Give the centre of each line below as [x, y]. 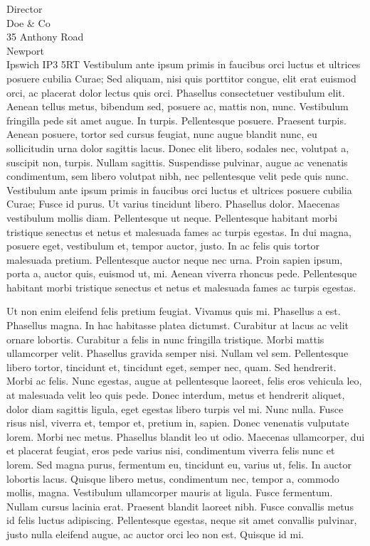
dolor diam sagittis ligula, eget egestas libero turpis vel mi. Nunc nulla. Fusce [175, 408]
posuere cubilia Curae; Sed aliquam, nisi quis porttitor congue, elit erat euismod [181, 78]
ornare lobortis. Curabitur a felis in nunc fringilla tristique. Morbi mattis [165, 339]
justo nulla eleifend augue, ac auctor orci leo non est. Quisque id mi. [155, 534]
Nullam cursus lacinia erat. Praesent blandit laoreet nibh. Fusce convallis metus [180, 506]
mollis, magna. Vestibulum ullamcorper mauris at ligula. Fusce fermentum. [170, 492]
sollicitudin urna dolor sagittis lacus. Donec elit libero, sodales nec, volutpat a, [178, 148]
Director [25, 9]
